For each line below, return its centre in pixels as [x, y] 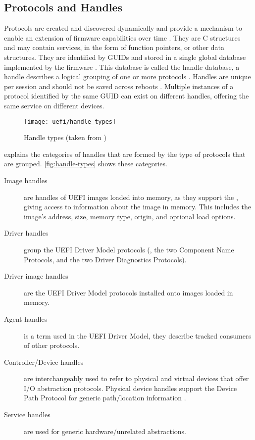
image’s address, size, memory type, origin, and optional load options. [130, 216]
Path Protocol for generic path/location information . [105, 398]
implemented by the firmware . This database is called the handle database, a [122, 67]
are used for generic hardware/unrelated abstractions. [105, 431]
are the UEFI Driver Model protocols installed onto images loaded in [128, 292]
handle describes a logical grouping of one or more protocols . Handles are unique [127, 76]
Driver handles [26, 233]
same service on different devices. [54, 105]
